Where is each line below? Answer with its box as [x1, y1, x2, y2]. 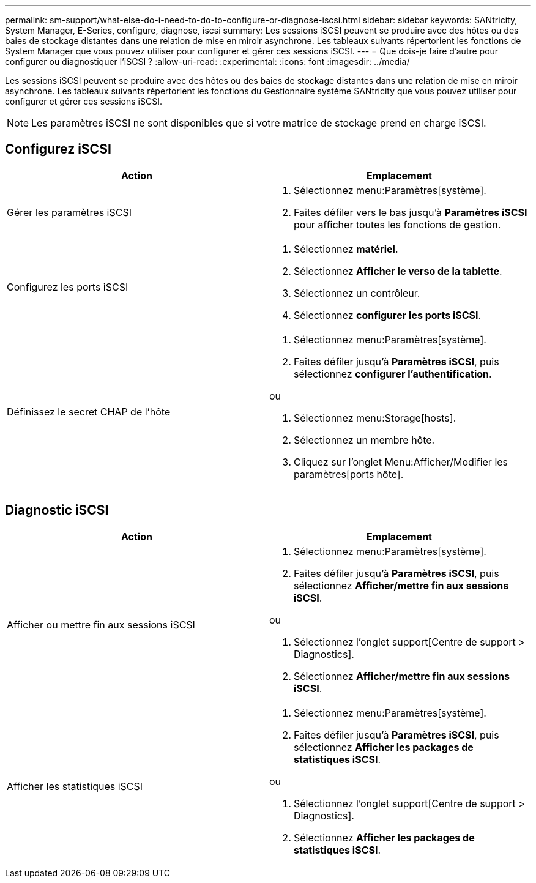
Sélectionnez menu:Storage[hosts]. [294, 411, 456, 424]
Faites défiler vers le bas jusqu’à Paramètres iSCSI [294, 206, 527, 218]
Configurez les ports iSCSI [7, 280, 128, 293]
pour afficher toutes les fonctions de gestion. [294, 218, 501, 231]
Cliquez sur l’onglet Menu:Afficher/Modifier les [294, 455, 508, 468]
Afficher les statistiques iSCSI [7, 780, 143, 792]
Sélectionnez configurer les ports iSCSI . [294, 308, 482, 321]
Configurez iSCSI [5, 141, 111, 157]
